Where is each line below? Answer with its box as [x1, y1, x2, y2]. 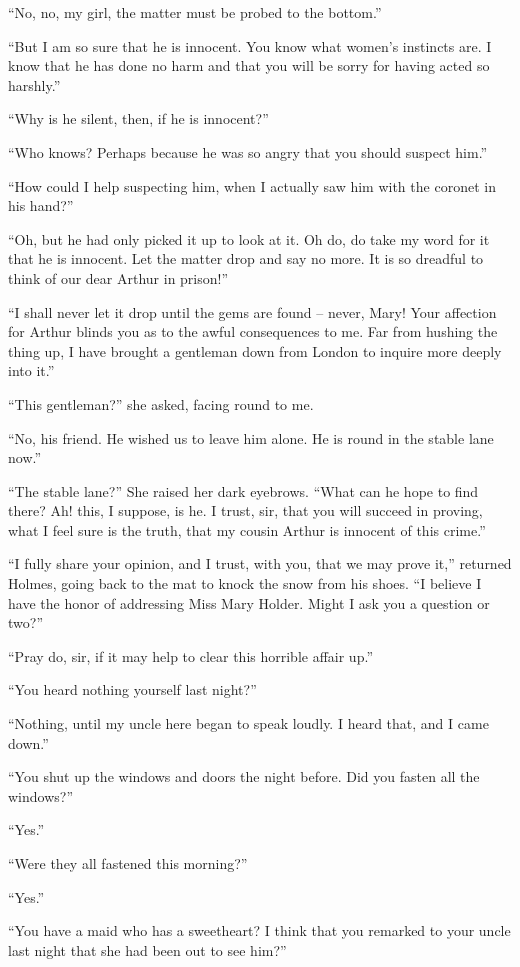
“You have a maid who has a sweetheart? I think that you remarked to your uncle [8, 920, 511, 941]
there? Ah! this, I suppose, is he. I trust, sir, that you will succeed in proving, [8, 500, 483, 521]
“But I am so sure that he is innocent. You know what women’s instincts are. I [8, 35, 492, 56]
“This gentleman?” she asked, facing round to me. [8, 393, 314, 414]
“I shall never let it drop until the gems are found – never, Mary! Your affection [8, 301, 497, 322]
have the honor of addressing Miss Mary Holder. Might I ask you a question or [8, 592, 490, 613]
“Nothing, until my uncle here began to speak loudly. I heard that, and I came [8, 713, 489, 734]
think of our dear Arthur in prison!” [8, 267, 229, 288]
